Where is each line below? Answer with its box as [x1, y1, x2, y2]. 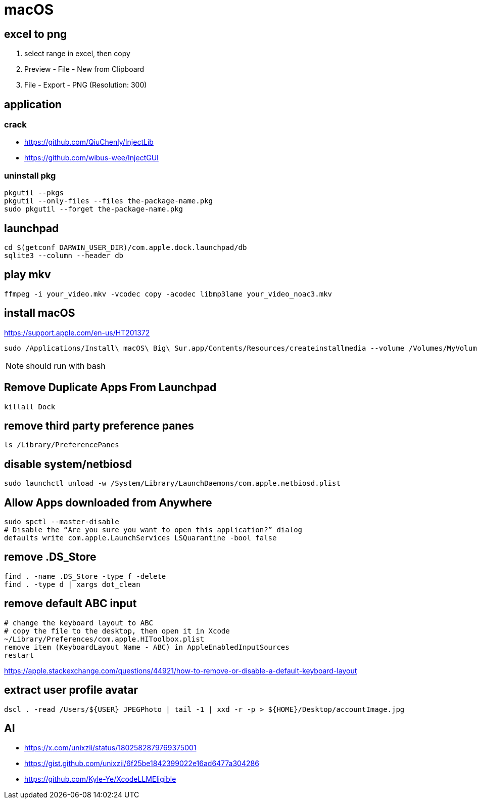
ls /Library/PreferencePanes [4, 441, 119, 449]
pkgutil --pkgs [4, 189, 64, 197]
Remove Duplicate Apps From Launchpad [4, 381, 217, 394]
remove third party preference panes [4, 419, 194, 432]
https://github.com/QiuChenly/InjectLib [24, 138, 154, 147]
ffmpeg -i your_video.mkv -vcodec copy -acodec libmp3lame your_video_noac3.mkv [4, 289, 332, 298]
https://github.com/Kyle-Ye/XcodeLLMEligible [24, 775, 176, 784]
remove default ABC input [4, 597, 137, 610]
